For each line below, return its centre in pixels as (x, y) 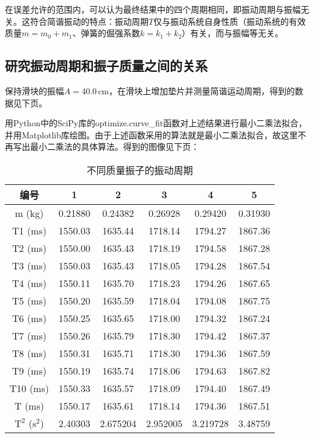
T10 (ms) (29, 388)
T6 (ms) (29, 318)
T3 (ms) (29, 265)
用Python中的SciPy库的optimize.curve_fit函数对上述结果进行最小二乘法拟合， (156, 123)
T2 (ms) (29, 248)
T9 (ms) (29, 370)
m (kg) (29, 213)
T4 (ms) (29, 283)
